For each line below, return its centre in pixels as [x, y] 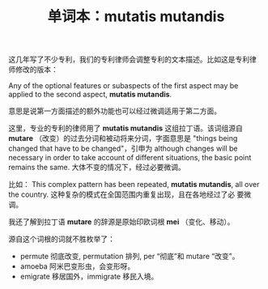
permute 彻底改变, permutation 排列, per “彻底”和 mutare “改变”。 [130, 257]
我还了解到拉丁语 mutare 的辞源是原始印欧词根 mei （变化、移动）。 [121, 222]
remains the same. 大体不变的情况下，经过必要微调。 [97, 168]
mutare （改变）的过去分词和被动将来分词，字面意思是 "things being [123, 138]
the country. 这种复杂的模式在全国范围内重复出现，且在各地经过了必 [122, 194]
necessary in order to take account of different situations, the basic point [130, 158]
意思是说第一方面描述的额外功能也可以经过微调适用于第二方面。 [115, 111]
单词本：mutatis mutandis [136, 17]
